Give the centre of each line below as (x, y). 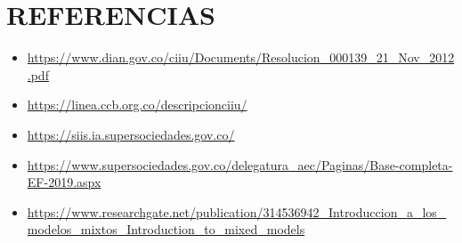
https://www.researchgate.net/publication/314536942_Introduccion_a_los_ (237, 211)
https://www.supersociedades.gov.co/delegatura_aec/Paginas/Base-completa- (240, 164)
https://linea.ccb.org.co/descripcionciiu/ (137, 105)
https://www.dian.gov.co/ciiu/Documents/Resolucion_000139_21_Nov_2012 (241, 57)
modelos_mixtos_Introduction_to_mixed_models (166, 229)
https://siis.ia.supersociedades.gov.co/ (131, 134)
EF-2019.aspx (64, 182)
